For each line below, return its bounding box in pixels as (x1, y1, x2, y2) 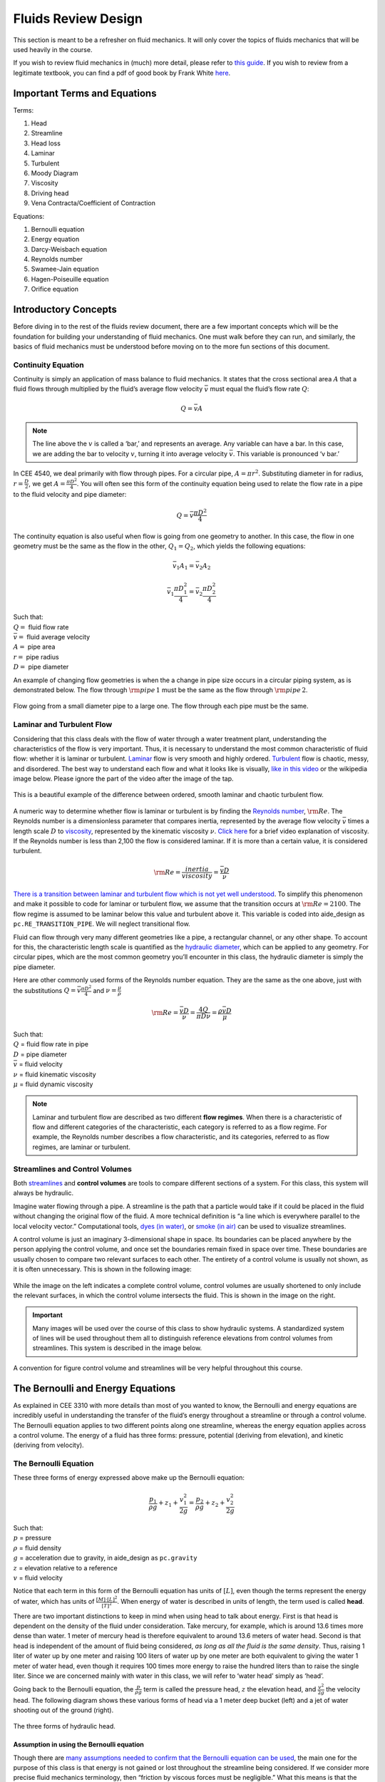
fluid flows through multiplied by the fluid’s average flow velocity (13, 385, 203, 393)
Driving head (31, 189, 69, 197)
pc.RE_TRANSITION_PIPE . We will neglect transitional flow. (13, 920, 190, 928)
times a (347, 817, 370, 825)
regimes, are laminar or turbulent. (32, 1143, 131, 1151)
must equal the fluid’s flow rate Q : (210, 385, 309, 393)
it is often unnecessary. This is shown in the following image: (13, 1265, 192, 1274)
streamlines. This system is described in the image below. (32, 1344, 202, 1352)
